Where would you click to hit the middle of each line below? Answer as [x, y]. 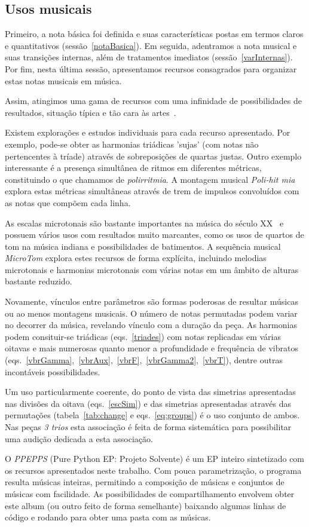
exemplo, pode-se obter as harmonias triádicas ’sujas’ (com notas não [132, 144]
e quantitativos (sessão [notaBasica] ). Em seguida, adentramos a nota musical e [151, 45]
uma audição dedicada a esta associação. [79, 438]
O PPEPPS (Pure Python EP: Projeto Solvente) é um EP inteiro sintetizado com [155, 459]
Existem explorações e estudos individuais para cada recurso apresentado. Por [148, 132]
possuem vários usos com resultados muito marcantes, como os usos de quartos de [154, 235]
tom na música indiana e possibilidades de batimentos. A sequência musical [143, 246]
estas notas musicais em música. [63, 80]
